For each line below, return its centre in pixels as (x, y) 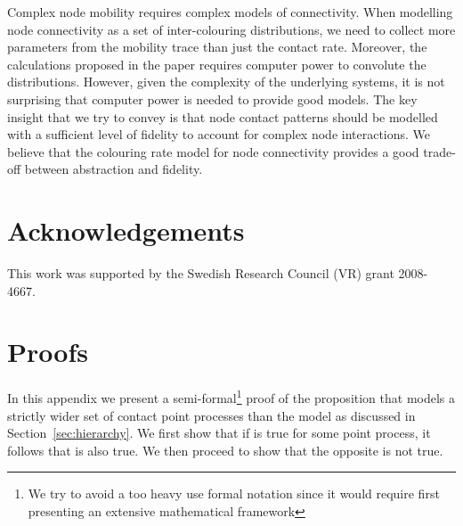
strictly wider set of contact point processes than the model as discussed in (211, 415)
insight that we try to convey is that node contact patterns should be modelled (223, 116)
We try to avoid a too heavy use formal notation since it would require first (234, 493)
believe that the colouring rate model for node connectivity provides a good (213, 151)
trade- (439, 151)
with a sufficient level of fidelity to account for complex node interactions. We (219, 134)
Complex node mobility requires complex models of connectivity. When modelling (230, 12)
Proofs (48, 352)
